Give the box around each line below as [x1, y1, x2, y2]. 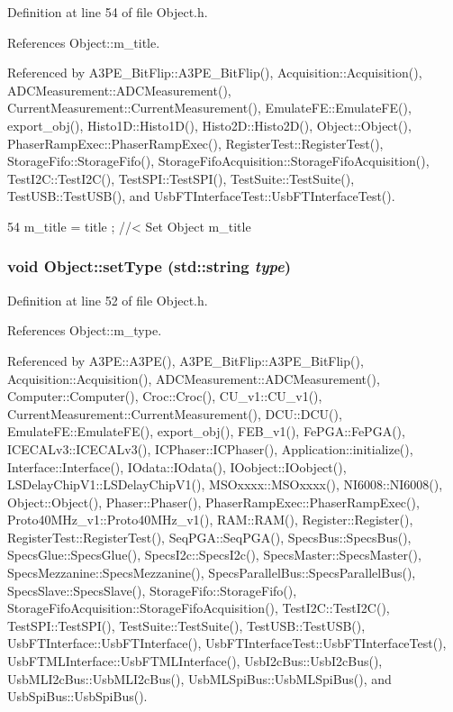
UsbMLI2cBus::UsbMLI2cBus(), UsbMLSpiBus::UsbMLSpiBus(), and [7, 669, 392, 688]
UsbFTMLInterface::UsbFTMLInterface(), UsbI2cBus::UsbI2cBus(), [7, 652, 383, 671]
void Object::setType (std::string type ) [7, 255, 292, 278]
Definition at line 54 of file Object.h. [7, 3, 208, 21]
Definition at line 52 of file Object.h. [7, 290, 208, 309]
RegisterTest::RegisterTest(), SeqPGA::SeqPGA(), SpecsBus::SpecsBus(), [7, 527, 412, 546]
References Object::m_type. [7, 321, 162, 340]
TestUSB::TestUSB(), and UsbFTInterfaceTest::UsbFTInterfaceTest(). [7, 187, 395, 205]
